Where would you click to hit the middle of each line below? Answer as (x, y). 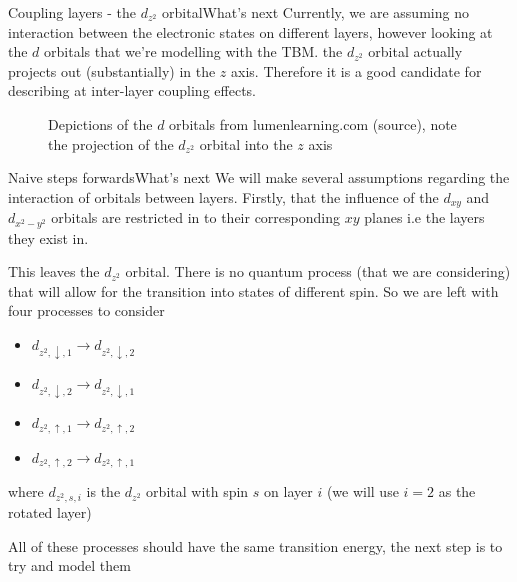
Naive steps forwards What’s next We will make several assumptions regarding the (259, 177)
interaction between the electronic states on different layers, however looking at (250, 31)
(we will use (362, 491)
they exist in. (48, 237)
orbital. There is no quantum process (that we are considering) (318, 271)
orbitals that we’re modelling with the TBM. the (193, 51)
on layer (288, 491)
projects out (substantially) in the (112, 70)
